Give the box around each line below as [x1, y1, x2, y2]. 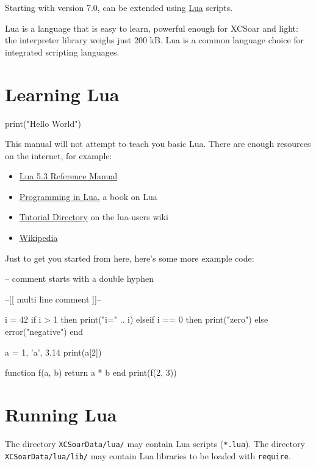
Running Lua [5, 402, 117, 426]
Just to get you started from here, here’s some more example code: [5, 251, 254, 264]
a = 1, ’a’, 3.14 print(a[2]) [5, 345, 102, 358]
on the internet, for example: [5, 149, 112, 162]
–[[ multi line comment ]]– [5, 292, 101, 305]
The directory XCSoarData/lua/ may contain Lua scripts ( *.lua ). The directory [5, 437, 305, 450]
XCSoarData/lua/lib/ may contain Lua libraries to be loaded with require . [5, 449, 291, 462]
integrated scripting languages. [5, 45, 120, 58]
